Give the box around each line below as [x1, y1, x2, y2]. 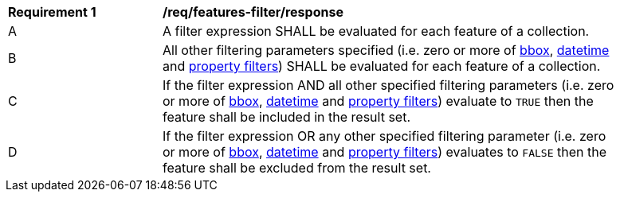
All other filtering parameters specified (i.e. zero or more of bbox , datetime [163, 42, 610, 58]
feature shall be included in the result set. [163, 109, 410, 125]
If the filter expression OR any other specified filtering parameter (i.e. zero [163, 128, 606, 144]
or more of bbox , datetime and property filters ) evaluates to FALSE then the [163, 144, 606, 160]
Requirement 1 [8, 4, 96, 20]
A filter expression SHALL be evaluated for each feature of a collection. [163, 23, 590, 39]
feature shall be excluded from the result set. [163, 160, 431, 176]
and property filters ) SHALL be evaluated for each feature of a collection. [163, 58, 601, 74]
